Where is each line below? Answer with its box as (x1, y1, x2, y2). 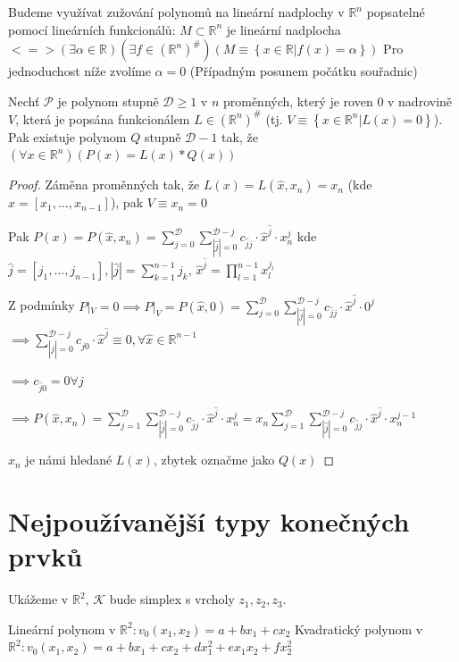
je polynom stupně (57, 91, 159, 110)
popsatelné (366, 3, 425, 21)
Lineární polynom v (8, 619, 116, 638)
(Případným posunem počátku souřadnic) (189, 62, 418, 80)
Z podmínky (8, 296, 75, 314)
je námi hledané (25, 450, 113, 469)
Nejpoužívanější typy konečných (8, 502, 410, 539)
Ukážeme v (8, 590, 69, 608)
